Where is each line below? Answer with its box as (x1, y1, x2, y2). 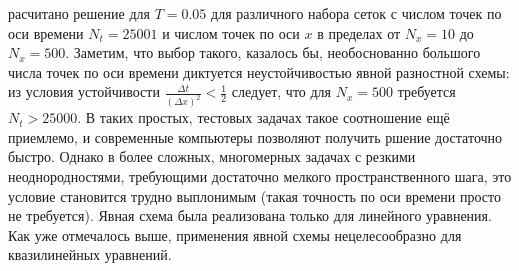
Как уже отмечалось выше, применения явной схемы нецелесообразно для (8, 224, 462, 245)
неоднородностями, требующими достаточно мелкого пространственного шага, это (8, 166, 512, 187)
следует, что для (231, 81, 332, 102)
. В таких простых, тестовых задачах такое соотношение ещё (77, 107, 450, 128)
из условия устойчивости (8, 81, 160, 102)
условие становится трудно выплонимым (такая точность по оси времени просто (8, 185, 501, 206)
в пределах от (317, 22, 401, 43)
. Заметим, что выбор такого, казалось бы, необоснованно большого (65, 42, 481, 63)
